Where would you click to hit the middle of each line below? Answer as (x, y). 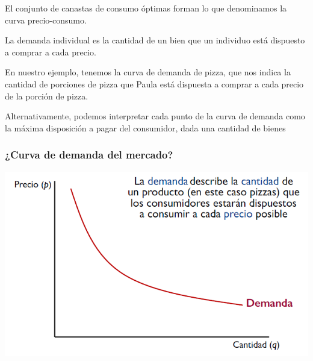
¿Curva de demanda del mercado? (89, 155)
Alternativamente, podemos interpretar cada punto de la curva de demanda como (155, 116)
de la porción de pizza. (47, 96)
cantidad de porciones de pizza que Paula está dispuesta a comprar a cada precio (154, 83)
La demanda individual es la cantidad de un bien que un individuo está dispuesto (155, 40)
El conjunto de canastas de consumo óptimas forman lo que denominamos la (146, 8)
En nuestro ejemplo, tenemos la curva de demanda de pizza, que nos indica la (148, 72)
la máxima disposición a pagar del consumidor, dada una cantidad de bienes (145, 127)
